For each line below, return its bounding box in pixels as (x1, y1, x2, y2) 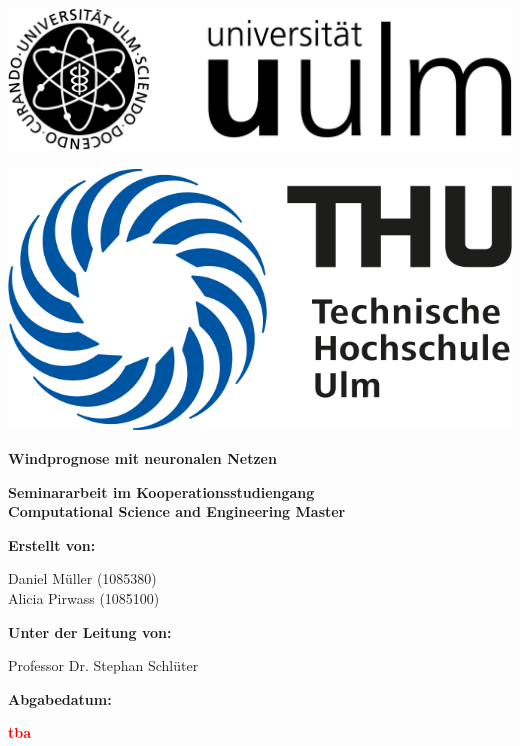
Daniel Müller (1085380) (8, 568, 157, 589)
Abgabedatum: (8, 688, 112, 709)
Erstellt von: (8, 534, 96, 555)
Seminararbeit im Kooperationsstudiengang (8, 481, 315, 502)
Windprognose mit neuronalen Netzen (8, 447, 277, 468)
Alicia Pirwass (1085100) (8, 587, 160, 608)
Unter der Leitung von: (8, 621, 172, 642)
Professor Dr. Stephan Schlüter (8, 655, 199, 676)
